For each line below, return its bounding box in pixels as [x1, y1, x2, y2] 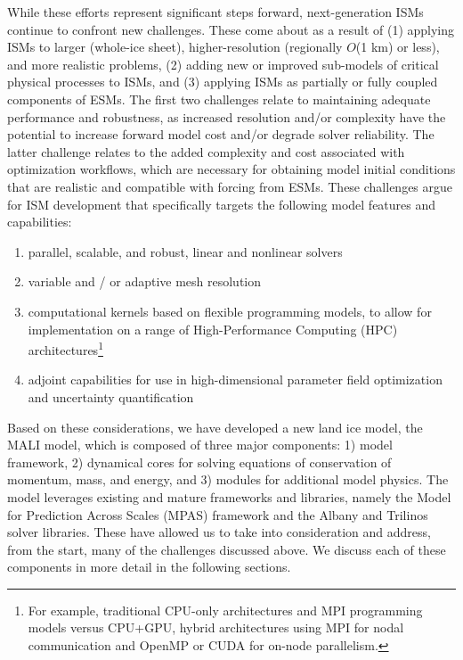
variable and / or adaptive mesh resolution [28, 272, 262, 291]
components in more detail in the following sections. [7, 557, 291, 576]
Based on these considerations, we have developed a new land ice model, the [7, 417, 423, 436]
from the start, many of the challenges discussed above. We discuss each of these [7, 540, 446, 558]
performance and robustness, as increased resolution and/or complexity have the [7, 107, 446, 126]
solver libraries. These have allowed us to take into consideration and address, [7, 523, 431, 541]
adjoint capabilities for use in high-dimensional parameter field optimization [28, 370, 443, 389]
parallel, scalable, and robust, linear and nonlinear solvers [28, 242, 343, 260]
